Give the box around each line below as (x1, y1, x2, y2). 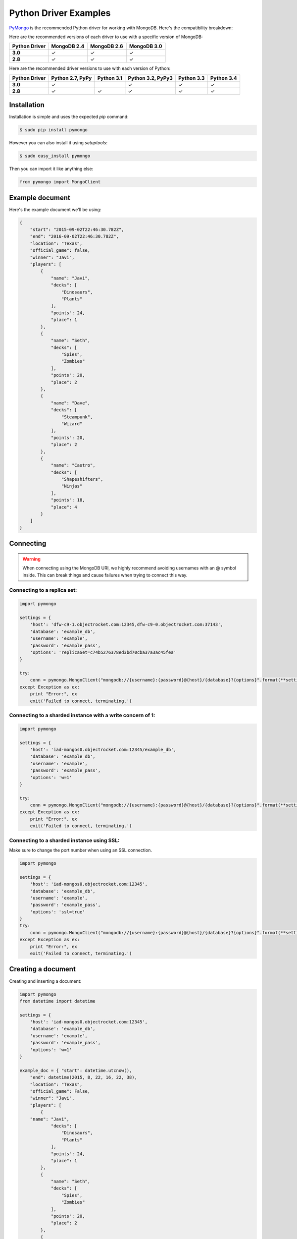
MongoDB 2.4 (51, 43, 85, 50)
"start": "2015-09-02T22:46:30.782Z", (30, 227, 124, 232)
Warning (22, 556, 41, 562)
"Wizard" (61, 421, 83, 426)
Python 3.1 (97, 74, 123, 81)
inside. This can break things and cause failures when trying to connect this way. (22, 572, 188, 578)
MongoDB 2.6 (90, 43, 123, 50)
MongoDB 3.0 (129, 43, 162, 50)
